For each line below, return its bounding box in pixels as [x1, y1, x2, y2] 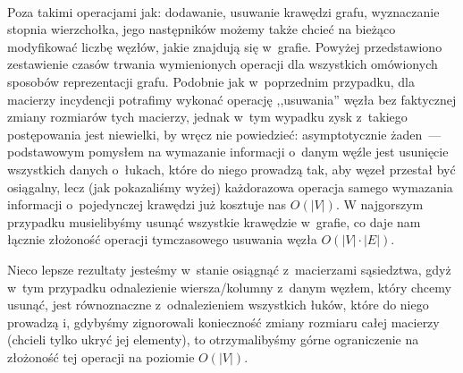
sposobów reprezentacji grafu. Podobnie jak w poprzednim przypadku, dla [7, 72, 416, 90]
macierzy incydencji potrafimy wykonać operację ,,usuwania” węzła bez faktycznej [7, 89, 457, 108]
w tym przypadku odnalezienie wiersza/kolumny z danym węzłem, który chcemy [7, 277, 451, 296]
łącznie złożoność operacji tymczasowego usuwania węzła [7, 230, 317, 249]
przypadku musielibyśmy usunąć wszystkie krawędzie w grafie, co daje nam [7, 212, 421, 231]
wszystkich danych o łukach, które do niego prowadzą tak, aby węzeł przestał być [7, 159, 456, 178]
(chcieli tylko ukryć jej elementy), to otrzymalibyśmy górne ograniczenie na [7, 330, 419, 349]
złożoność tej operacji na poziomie [7, 347, 195, 366]
